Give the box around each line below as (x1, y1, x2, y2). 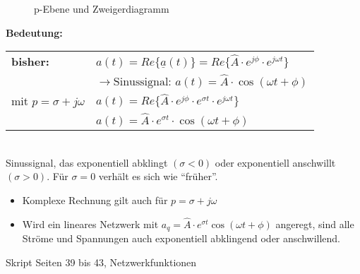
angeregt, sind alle (275, 216, 354, 231)
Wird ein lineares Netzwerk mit (22, 216, 159, 231)
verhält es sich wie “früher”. (98, 169, 218, 184)
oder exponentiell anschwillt (215, 155, 336, 169)
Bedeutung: (6, 25, 63, 40)
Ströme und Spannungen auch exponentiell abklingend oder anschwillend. (22, 231, 340, 246)
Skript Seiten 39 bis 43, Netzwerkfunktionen (6, 254, 197, 269)
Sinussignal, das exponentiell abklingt (6, 155, 168, 169)
